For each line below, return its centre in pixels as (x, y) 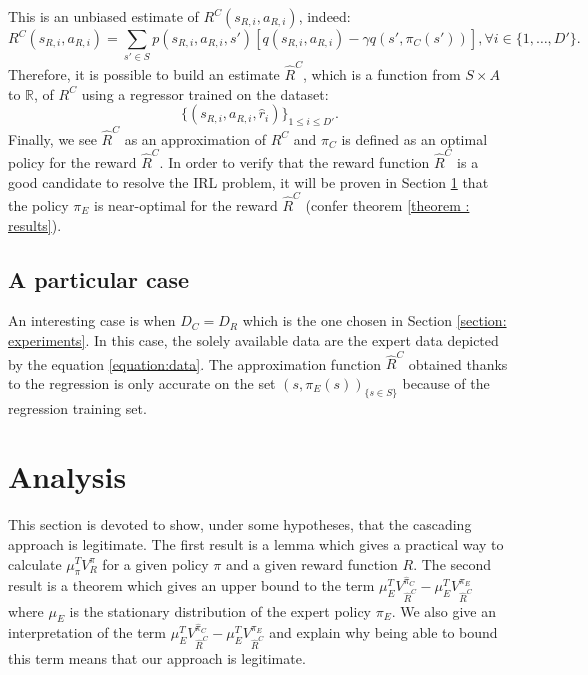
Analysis (67, 476)
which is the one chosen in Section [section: (374, 320)
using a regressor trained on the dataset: (205, 93)
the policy (38, 204)
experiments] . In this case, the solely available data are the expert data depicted (253, 339)
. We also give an (443, 610)
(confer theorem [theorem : (387, 204)
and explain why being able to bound (383, 632)
